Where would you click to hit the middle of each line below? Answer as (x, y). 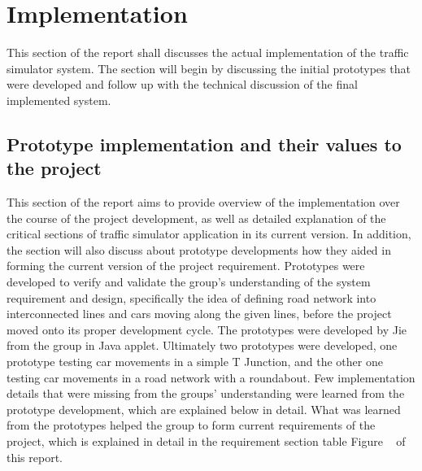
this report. (35, 457)
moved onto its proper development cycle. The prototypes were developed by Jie (207, 329)
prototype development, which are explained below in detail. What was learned (204, 409)
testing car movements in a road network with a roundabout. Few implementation (211, 377)
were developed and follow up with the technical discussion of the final (182, 84)
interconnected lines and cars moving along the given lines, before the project (199, 314)
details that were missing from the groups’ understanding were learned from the (206, 393)
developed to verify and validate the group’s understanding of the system (189, 282)
